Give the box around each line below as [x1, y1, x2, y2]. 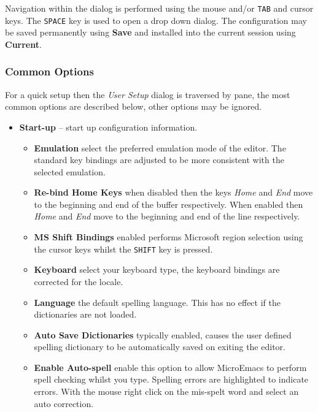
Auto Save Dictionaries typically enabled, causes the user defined [34, 328, 292, 341]
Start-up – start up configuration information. [19, 120, 198, 133]
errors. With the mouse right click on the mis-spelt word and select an [34, 385, 299, 398]
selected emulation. [34, 165, 106, 178]
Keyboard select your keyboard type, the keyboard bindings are [34, 263, 280, 276]
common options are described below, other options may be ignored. [5, 100, 262, 113]
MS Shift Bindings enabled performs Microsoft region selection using [34, 231, 303, 243]
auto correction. [34, 397, 94, 410]
